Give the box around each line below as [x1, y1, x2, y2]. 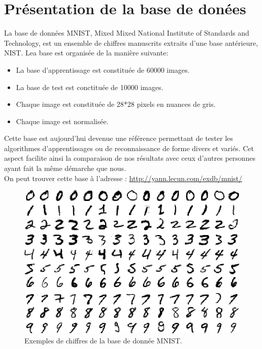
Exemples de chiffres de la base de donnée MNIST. [24, 335, 182, 345]
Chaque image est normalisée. [16, 115, 109, 126]
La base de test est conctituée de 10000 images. [16, 81, 163, 92]
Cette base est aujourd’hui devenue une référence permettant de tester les [4, 133, 233, 143]
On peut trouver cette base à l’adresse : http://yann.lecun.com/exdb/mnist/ [4, 172, 243, 183]
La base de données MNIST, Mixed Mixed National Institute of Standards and [4, 27, 249, 38]
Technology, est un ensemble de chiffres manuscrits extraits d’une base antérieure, [4, 37, 258, 48]
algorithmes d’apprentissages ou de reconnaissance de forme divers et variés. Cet [4, 142, 254, 153]
